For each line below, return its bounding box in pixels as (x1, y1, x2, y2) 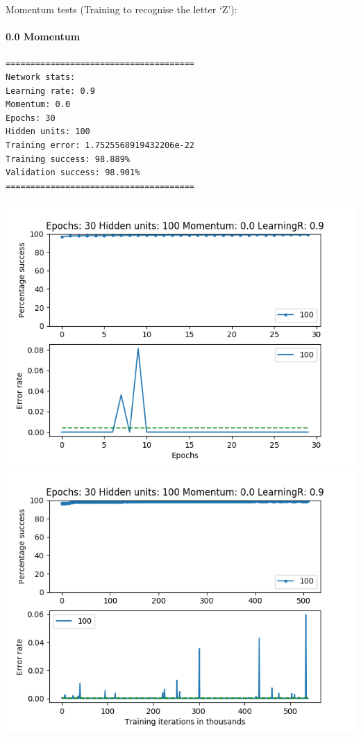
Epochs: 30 (6, 113, 56, 123)
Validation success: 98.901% (6, 168, 140, 178)
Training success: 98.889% (6, 154, 130, 164)
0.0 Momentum (6, 29, 81, 44)
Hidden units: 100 (6, 127, 90, 137)
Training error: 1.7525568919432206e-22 (6, 140, 195, 150)
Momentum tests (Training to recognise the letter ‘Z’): (6, 2, 237, 16)
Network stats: (6, 72, 76, 82)
